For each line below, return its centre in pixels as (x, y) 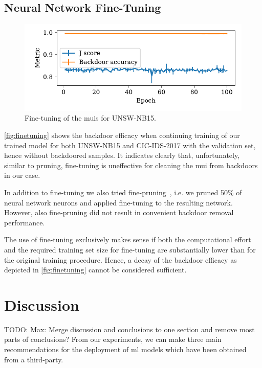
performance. (25, 222)
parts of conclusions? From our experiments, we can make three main (113, 339)
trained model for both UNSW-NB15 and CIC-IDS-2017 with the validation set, (130, 145)
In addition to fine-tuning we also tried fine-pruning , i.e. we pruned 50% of (123, 192)
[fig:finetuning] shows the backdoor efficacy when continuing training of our (122, 135)
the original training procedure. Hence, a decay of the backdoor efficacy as (121, 259)
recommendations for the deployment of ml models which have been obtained (125, 349)
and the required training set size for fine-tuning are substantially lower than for (130, 249)
